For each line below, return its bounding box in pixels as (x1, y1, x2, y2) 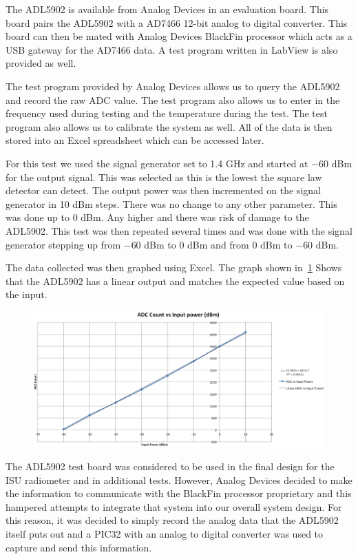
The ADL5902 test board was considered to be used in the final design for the (6, 458, 335, 473)
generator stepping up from (6, 237, 121, 251)
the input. (6, 287, 48, 302)
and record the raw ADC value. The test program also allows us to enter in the (6, 92, 340, 107)
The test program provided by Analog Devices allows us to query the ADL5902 (6, 78, 340, 93)
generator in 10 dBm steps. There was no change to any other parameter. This (6, 196, 337, 211)
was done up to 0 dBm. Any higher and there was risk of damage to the (6, 210, 309, 224)
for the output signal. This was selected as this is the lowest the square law (6, 169, 322, 184)
